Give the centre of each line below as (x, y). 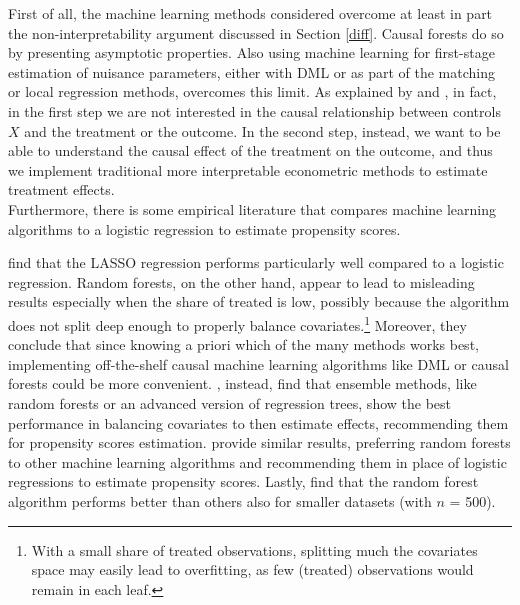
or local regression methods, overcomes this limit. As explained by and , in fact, (252, 91)
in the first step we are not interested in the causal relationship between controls (254, 110)
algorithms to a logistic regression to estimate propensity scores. (204, 228)
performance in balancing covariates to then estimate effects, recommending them (258, 422)
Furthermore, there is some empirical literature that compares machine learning (252, 208)
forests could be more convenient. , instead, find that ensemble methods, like (242, 383)
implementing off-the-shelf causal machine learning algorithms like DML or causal (258, 363)
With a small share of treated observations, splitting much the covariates (254, 549)
